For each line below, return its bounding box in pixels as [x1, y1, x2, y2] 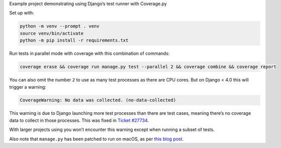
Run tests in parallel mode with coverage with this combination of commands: [9, 50, 170, 56]
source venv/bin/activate [20, 30, 84, 36]
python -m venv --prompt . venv [20, 23, 100, 29]
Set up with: [9, 10, 35, 16]
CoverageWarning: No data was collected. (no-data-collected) [20, 97, 176, 103]
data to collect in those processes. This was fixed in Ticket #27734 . [9, 117, 149, 123]
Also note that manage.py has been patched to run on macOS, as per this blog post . [9, 136, 184, 142]
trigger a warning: [9, 84, 47, 90]
